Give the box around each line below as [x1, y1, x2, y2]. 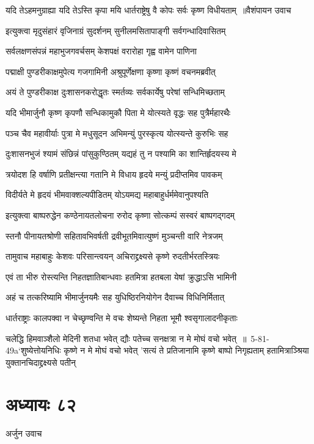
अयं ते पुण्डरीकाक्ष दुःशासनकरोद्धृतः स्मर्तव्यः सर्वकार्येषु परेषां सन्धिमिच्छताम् [5, 86, 225, 98]
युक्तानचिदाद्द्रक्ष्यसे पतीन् [5, 355, 76, 368]
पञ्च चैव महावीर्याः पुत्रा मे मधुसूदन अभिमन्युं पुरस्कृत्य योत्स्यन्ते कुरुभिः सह [5, 126, 228, 139]
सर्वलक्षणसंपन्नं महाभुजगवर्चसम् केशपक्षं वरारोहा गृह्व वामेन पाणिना [5, 45, 197, 57]
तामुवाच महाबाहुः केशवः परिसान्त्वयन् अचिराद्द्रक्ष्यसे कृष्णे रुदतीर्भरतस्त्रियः [5, 250, 220, 263]
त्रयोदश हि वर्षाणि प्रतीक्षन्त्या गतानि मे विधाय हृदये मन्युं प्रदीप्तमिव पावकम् [5, 167, 222, 180]
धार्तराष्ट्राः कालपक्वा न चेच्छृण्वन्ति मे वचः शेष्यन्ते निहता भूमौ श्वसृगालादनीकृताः [5, 311, 238, 324]
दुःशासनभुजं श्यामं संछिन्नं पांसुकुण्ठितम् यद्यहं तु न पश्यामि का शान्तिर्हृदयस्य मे [5, 147, 236, 160]
